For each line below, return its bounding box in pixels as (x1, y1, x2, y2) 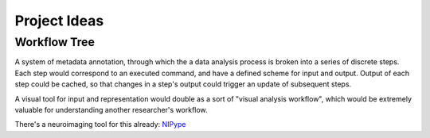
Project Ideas (14, 12, 104, 29)
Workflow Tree (14, 35, 95, 49)
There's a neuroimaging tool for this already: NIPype (14, 120, 186, 129)
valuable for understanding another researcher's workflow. (14, 105, 208, 114)
